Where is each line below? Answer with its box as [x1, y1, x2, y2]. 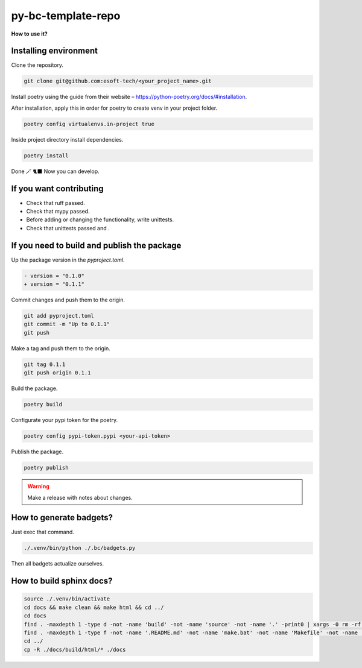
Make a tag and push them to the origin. [11, 344, 111, 352]
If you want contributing [11, 183, 104, 194]
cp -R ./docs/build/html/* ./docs [24, 646, 126, 653]
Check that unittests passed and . [26, 224, 110, 232]
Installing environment [11, 46, 98, 56]
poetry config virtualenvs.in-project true [24, 121, 155, 127]
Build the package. [11, 385, 58, 392]
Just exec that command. [11, 528, 75, 536]
